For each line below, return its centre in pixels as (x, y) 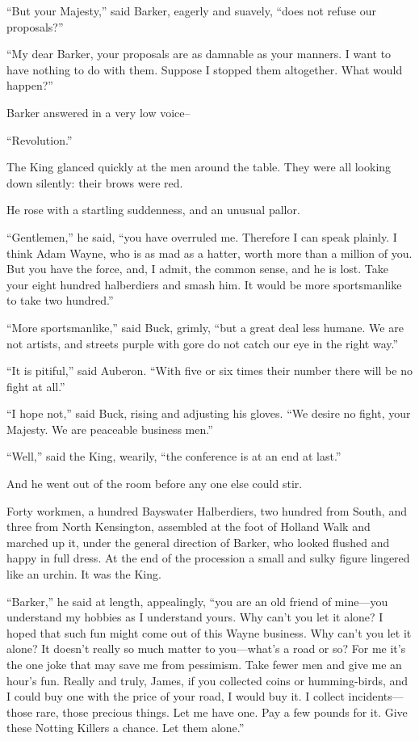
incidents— (376, 696)
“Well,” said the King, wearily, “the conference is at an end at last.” (174, 456)
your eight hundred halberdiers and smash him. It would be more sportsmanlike (204, 284)
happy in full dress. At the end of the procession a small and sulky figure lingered (208, 558)
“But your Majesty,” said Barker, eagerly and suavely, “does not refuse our (191, 11)
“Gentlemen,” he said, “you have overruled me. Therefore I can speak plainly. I (202, 236)
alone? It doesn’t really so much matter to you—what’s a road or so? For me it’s (206, 648)
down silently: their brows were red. (95, 182)
